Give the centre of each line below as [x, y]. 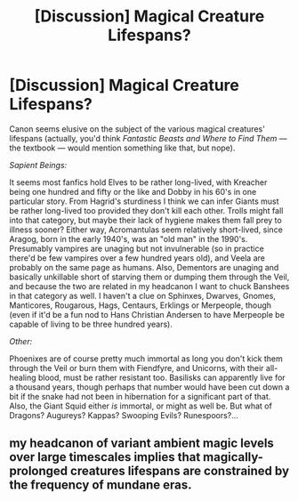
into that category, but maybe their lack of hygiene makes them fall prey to [145, 220]
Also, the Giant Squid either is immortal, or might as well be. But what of [141, 406]
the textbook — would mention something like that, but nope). [122, 148]
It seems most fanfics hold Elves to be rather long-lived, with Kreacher [138, 182]
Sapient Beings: [38, 165]
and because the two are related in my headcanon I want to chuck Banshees [149, 286]
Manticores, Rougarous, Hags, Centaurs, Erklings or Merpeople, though [141, 305]
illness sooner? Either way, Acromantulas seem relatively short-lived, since [146, 230]
